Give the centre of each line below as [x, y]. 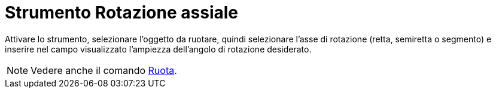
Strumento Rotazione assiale [122, 13]
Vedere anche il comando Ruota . [104, 70]
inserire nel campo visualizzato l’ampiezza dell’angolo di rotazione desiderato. [158, 49]
